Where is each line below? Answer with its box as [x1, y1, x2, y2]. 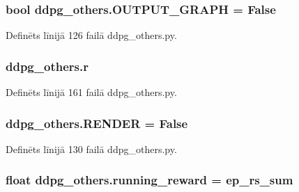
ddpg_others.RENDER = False [6, 114, 188, 131]
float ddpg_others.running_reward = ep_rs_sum [6, 171, 293, 189]
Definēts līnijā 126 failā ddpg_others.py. [6, 28, 177, 42]
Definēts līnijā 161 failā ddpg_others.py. [6, 85, 177, 99]
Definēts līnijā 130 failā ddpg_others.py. [6, 141, 177, 156]
